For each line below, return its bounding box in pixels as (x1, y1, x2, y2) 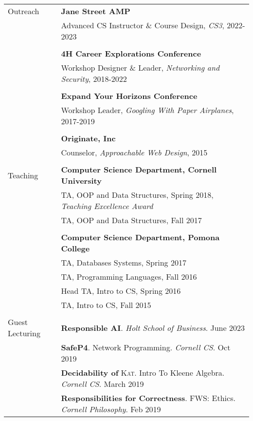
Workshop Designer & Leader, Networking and (61, 62, 220, 73)
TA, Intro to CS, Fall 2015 (61, 299, 151, 310)
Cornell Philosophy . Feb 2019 (61, 403, 161, 415)
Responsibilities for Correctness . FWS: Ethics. (61, 392, 235, 403)
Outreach (8, 5, 39, 17)
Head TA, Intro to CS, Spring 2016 (61, 285, 181, 296)
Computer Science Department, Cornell (61, 164, 217, 175)
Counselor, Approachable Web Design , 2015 (61, 147, 208, 158)
